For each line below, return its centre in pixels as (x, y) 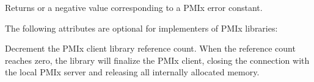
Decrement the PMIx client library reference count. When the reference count (150, 48)
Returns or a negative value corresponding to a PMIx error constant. (134, 7)
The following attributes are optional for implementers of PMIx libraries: (141, 28)
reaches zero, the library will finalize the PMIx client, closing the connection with (157, 60)
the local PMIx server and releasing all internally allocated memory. (132, 72)
